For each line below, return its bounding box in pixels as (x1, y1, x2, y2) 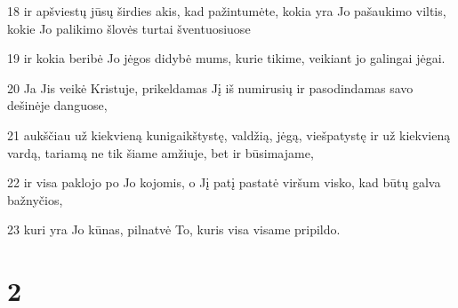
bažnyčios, (7, 190, 63, 209)
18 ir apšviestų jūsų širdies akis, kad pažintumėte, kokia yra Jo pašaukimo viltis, (7, 2, 446, 20)
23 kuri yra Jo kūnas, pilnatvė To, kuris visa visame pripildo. (7, 220, 341, 239)
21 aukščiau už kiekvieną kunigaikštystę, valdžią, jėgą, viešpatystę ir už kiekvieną (7, 125, 451, 144)
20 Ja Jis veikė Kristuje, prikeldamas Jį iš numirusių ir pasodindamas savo (7, 78, 414, 97)
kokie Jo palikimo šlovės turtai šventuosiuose (7, 19, 251, 37)
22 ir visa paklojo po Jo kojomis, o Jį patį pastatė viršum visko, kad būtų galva (7, 173, 441, 192)
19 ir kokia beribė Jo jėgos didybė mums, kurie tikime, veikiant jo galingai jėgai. (7, 49, 446, 67)
